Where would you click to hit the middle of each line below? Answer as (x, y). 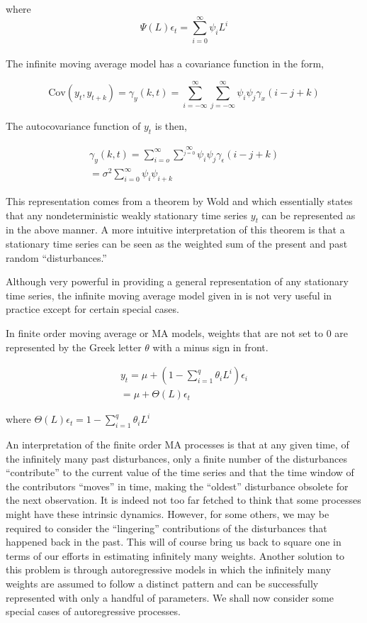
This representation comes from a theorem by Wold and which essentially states (179, 201)
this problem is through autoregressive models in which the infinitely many (169, 569)
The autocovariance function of (73, 126)
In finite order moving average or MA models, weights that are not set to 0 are (177, 333)
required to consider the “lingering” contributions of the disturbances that (166, 528)
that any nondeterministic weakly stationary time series (127, 215)
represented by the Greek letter (74, 347)
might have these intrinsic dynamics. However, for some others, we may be (168, 514)
